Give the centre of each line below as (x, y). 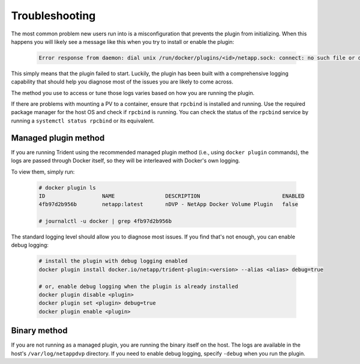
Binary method (39, 331)
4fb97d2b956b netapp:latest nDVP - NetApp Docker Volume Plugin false (168, 205)
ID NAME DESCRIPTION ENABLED (172, 196)
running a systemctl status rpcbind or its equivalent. (83, 121)
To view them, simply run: (43, 172)
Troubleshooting (53, 16)
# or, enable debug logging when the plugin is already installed (138, 286)
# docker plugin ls (67, 187)
